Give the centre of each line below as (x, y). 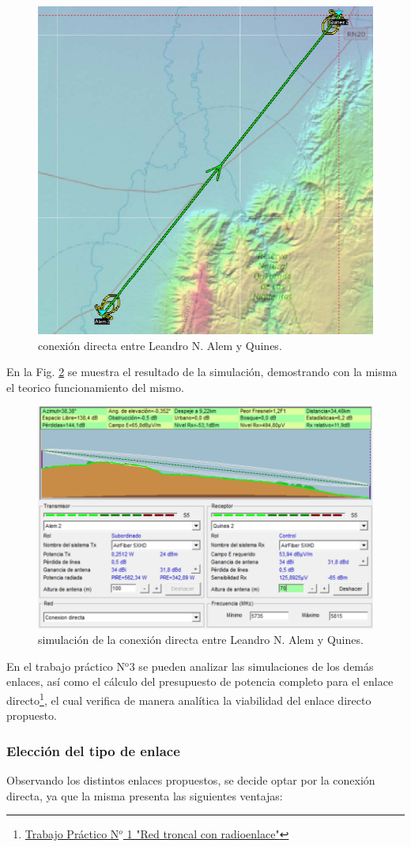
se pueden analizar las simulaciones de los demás (256, 666)
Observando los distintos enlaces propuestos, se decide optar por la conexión (191, 780)
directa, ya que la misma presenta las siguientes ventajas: (145, 795)
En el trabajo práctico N (66, 666)
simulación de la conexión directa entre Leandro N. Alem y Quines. (201, 640)
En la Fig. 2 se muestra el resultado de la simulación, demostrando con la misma (202, 372)
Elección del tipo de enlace (93, 750)
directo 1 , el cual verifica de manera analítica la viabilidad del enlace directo (189, 699)
